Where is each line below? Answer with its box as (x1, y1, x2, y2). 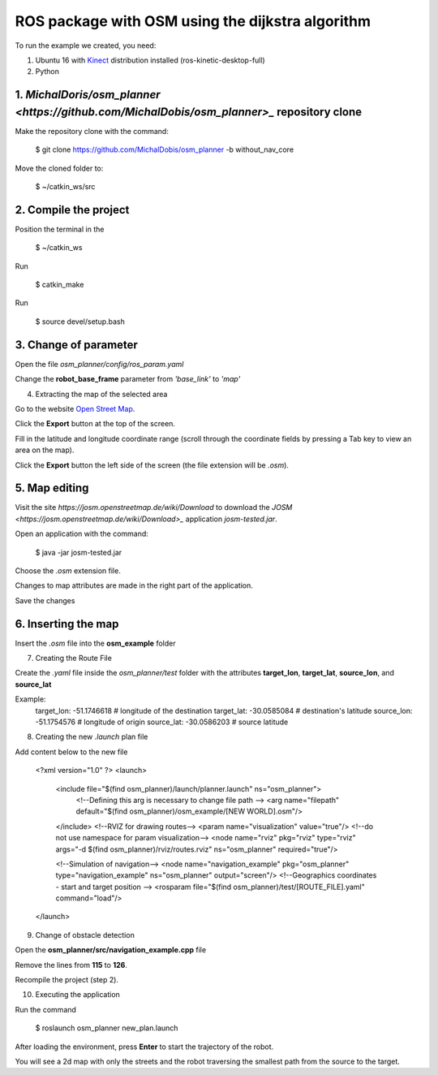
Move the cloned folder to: (15, 163, 104, 173)
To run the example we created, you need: (15, 41, 157, 50)
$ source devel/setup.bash (35, 317, 126, 326)
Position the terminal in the (15, 224, 105, 234)
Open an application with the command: (15, 529, 149, 539)
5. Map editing (15, 481, 89, 495)
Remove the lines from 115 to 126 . (15, 960, 127, 969)
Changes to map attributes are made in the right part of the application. (15, 581, 253, 590)
